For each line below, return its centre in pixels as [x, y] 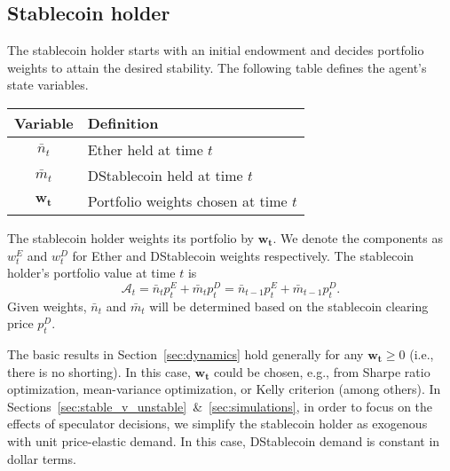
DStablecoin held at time [165, 175]
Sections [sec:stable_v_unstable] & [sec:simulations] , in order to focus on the [220, 406]
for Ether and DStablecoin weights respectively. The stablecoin [243, 255]
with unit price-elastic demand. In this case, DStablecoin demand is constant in [224, 441]
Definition [123, 122]
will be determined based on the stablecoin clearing [289, 306]
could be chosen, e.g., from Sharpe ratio [322, 371]
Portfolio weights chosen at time [187, 200]
